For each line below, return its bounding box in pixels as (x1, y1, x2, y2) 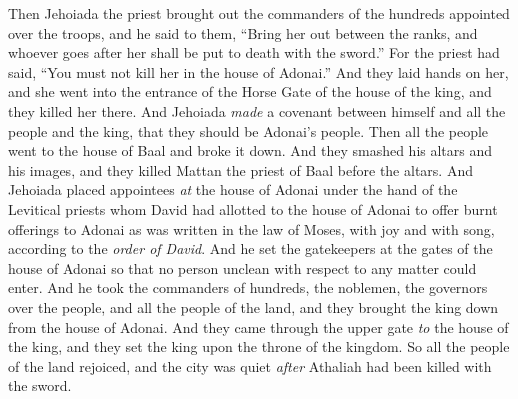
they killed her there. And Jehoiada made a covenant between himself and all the (8, 100, 506, 121)
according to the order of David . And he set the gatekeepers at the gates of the (8, 238, 493, 259)
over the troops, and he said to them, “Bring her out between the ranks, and (8, 22, 478, 43)
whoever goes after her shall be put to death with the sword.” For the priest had (8, 42, 500, 63)
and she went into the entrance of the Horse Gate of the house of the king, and (8, 81, 492, 102)
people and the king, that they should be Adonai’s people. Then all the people (8, 120, 489, 141)
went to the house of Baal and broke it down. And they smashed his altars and (8, 140, 493, 161)
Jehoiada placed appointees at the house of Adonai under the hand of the (8, 179, 458, 200)
